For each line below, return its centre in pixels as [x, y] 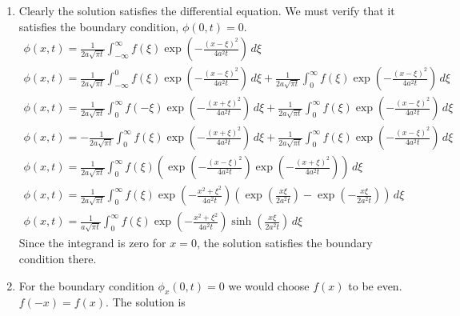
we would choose [269, 285]
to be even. [375, 285]
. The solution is [146, 302]
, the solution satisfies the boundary [284, 243]
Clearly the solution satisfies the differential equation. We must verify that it [207, 10]
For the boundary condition [86, 285]
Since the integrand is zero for [92, 243]
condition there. [58, 258]
